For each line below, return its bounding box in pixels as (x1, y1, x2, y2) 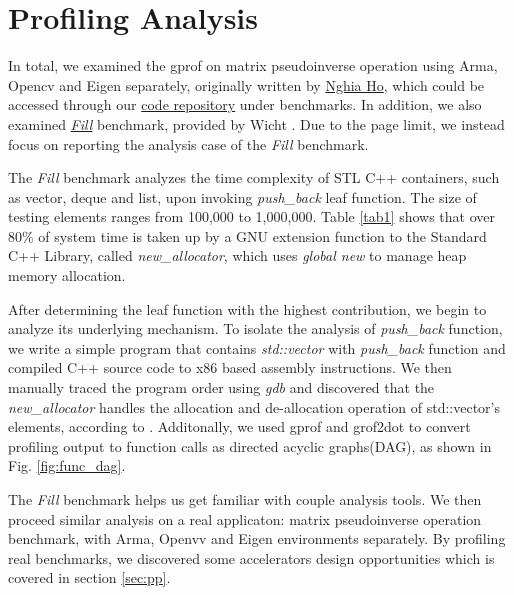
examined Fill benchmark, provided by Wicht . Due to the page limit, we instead (8, 113, 505, 134)
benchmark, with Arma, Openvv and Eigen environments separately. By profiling (8, 528, 506, 549)
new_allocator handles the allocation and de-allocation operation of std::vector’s (8, 396, 501, 417)
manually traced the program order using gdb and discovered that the (8, 377, 435, 398)
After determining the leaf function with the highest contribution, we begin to (8, 298, 487, 319)
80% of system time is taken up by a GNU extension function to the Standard (8, 225, 487, 246)
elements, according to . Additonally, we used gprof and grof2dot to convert (8, 416, 471, 437)
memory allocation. (8, 265, 126, 286)
